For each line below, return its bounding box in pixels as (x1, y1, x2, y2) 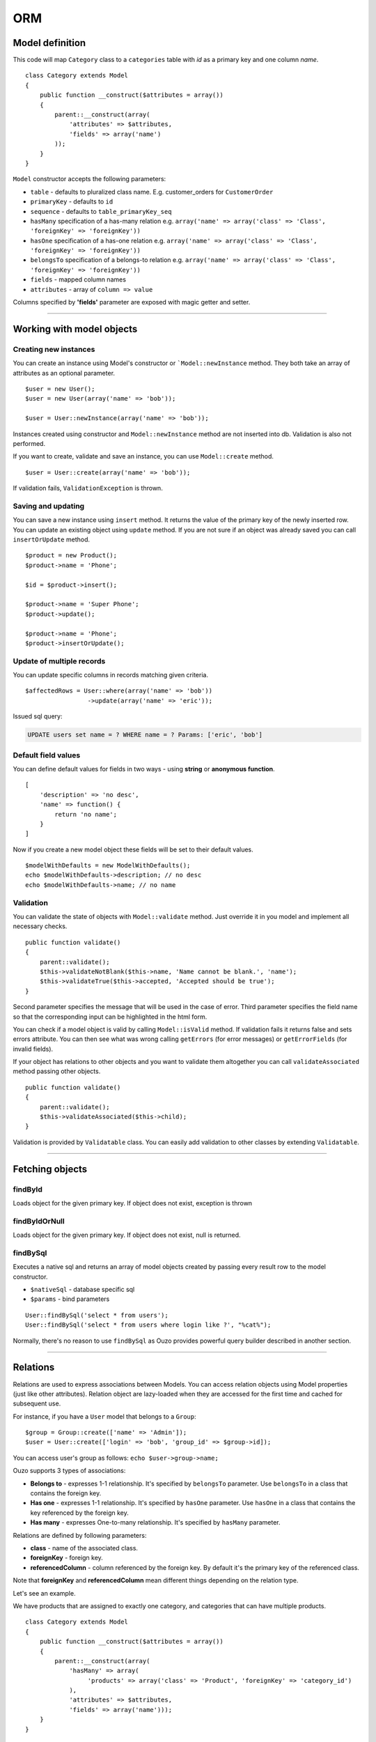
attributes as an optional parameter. (13, 369, 115, 377)
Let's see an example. (13, 1589, 76, 1597)
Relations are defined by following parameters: (13, 1531, 147, 1539)
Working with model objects (13, 323, 138, 334)
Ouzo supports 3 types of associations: (13, 1467, 126, 1475)
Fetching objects (13, 1163, 88, 1175)
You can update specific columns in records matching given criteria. (13, 671, 209, 679)
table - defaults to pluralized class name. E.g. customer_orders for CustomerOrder (30, 187, 274, 196)
